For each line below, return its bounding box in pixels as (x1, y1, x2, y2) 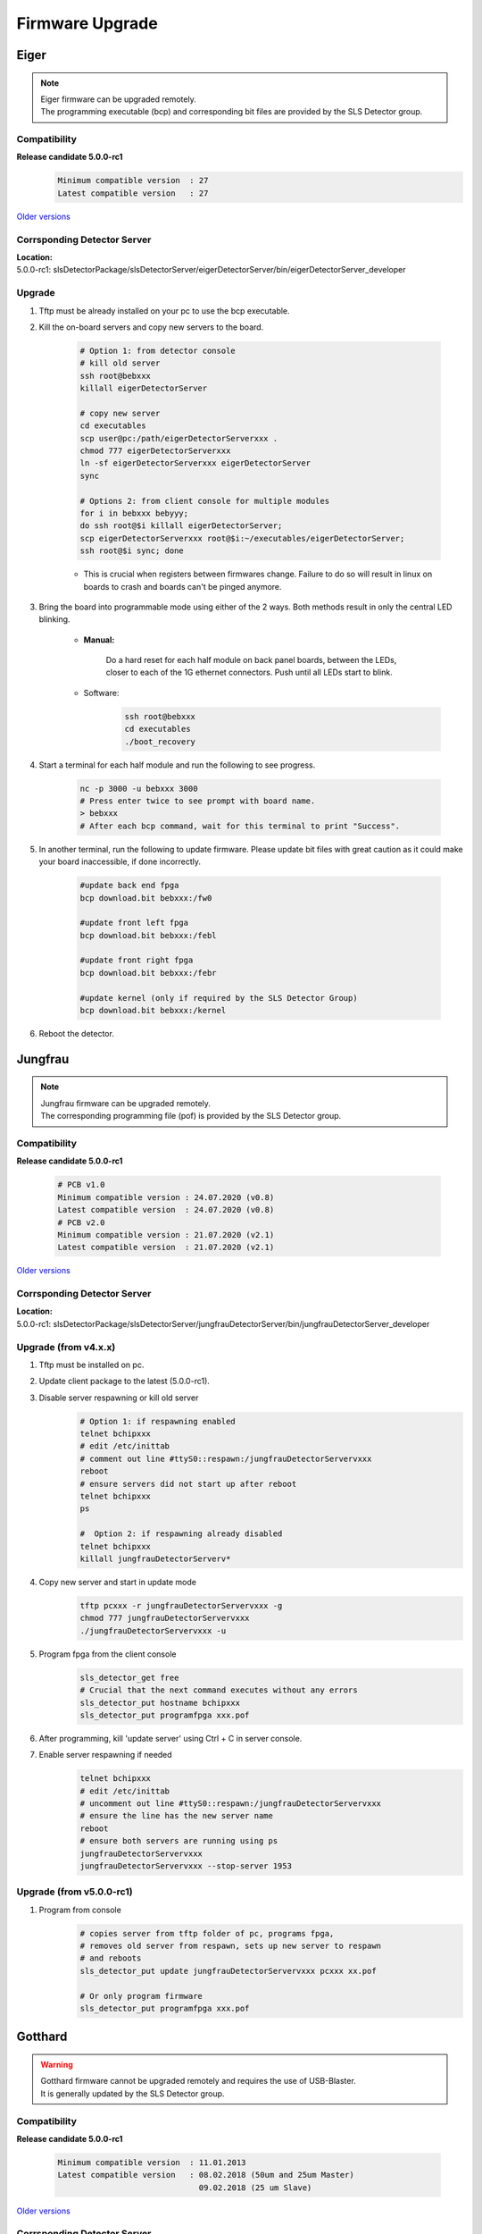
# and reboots (79, 1953, 142, 1963)
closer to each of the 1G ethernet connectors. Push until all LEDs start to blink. (105, 667, 393, 678)
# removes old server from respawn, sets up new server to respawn (79, 1941, 382, 1952)
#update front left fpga (79, 918, 189, 928)
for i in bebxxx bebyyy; (79, 508, 189, 518)
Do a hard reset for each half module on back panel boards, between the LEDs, (105, 655, 397, 666)
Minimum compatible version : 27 (57, 175, 209, 186)
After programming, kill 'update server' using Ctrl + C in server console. (38, 1733, 303, 1743)
